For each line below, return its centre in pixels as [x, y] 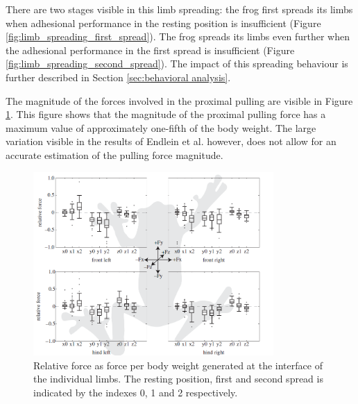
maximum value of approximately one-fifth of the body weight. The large [161, 127]
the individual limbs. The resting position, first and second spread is [178, 379]
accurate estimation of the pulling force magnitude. [114, 154]
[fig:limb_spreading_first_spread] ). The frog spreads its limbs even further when [178, 36]
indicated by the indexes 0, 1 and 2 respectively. [136, 392]
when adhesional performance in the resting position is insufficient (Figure [163, 23]
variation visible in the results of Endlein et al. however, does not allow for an [171, 141]
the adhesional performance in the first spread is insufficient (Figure [150, 50]
